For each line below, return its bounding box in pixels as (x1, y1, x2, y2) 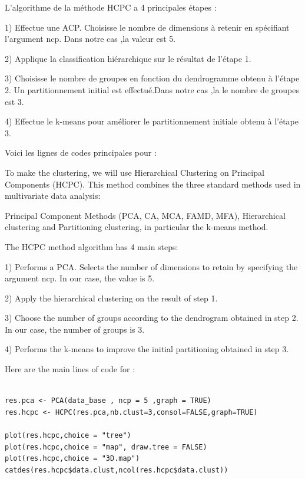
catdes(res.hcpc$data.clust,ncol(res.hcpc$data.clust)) (5, 465, 228, 474)
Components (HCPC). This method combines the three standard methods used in (5, 178, 301, 190)
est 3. (5, 95, 24, 107)
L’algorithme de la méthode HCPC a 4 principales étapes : (5, 1, 217, 13)
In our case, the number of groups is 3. (5, 323, 145, 335)
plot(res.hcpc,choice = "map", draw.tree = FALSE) (5, 442, 207, 451)
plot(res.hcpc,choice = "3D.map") (5, 454, 140, 463)
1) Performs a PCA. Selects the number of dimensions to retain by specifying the (5, 260, 298, 273)
